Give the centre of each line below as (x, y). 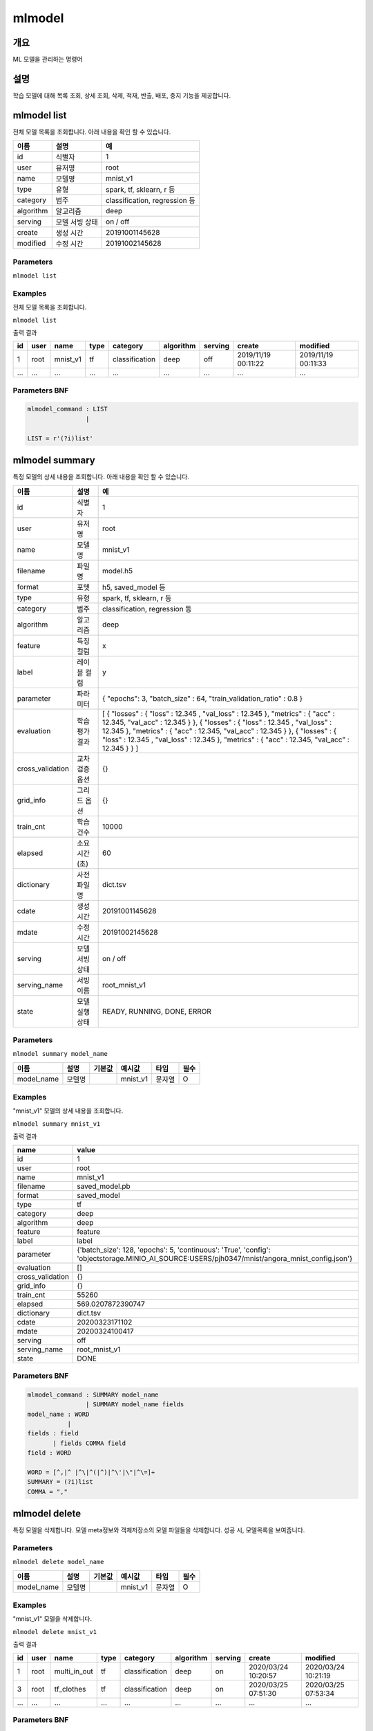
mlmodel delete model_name (58, 1562)
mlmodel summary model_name (60, 1054)
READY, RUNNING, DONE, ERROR (157, 1011)
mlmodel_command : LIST (68, 409)
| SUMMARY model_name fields (135, 1405)
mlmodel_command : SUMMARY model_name (93, 1394)
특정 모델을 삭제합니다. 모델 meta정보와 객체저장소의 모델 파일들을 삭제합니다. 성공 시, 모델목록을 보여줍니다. (159, 1530)
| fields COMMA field (89, 1443)
